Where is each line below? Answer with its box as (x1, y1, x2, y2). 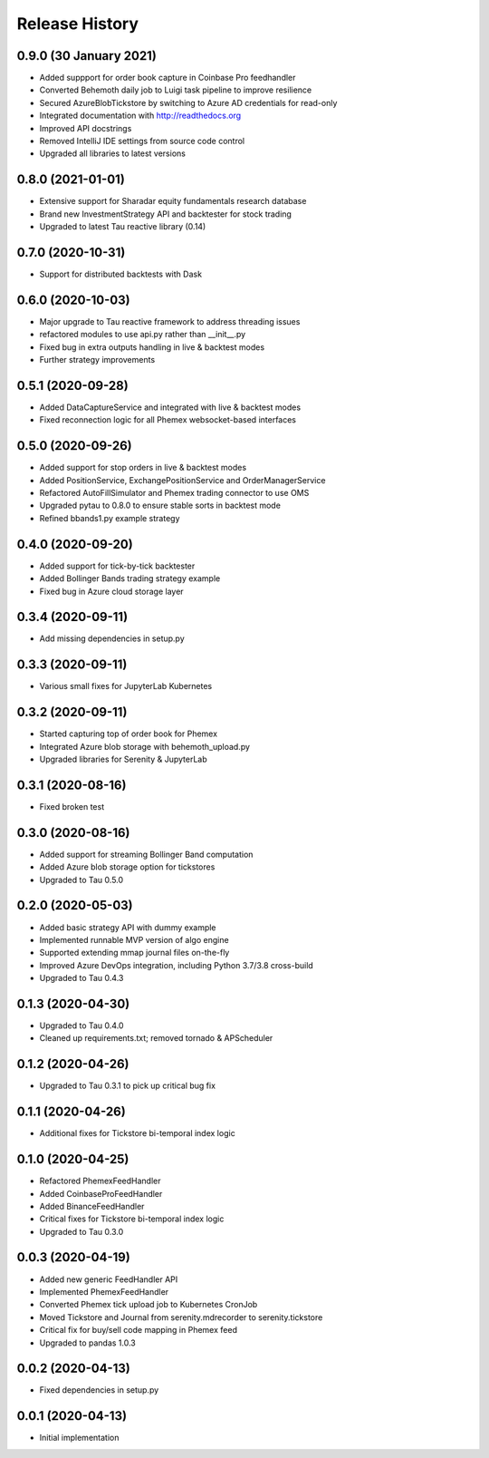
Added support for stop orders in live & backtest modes (39, 462, 247, 473)
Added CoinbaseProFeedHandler (39, 1188, 163, 1199)
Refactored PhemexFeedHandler (39, 1175, 162, 1187)
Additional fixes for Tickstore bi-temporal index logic (39, 1128, 235, 1139)
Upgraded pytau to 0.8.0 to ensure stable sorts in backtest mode (39, 500, 281, 511)
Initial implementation (39, 1433, 120, 1443)
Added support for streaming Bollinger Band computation (39, 849, 254, 860)
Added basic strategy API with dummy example (39, 921, 216, 933)
